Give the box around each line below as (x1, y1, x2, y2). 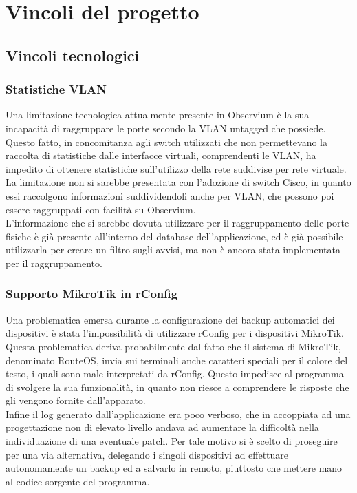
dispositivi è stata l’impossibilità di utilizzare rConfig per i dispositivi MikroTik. (6, 326, 344, 340)
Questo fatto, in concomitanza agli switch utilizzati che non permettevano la (6, 134, 328, 149)
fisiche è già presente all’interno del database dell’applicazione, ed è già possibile (6, 229, 343, 243)
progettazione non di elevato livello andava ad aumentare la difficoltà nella (6, 420, 319, 434)
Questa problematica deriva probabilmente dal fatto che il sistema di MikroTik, (6, 339, 341, 353)
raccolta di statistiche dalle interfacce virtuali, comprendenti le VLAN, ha (6, 148, 316, 162)
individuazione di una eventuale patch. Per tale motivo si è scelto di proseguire (6, 434, 338, 448)
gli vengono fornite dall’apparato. (6, 393, 146, 408)
